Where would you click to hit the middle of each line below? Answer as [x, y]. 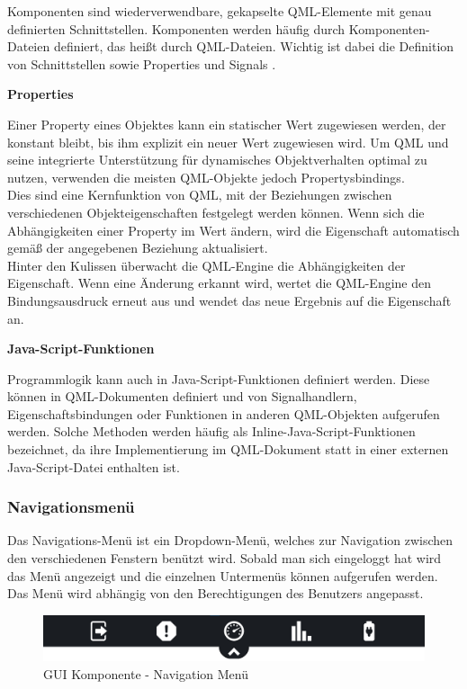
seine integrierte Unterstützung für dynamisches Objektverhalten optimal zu [217, 160]
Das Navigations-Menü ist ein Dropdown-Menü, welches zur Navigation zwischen [230, 540]
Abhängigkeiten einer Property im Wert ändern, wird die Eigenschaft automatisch [233, 230]
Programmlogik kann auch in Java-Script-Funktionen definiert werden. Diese [219, 378]
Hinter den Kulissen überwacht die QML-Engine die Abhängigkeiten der [207, 265]
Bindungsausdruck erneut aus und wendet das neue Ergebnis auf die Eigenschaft [229, 300]
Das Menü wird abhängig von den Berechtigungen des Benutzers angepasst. [216, 593]
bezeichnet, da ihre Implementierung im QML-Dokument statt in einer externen [228, 449]
